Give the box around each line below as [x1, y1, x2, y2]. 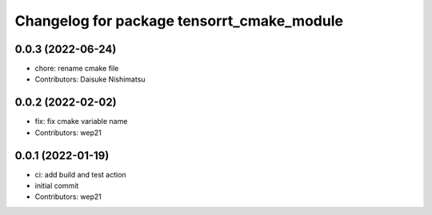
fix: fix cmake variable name [34, 117, 128, 126]
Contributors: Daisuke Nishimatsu [34, 74, 146, 84]
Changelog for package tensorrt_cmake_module [14, 12, 344, 30]
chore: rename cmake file [34, 64, 119, 74]
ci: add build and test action [34, 169, 127, 179]
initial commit [34, 181, 79, 191]
